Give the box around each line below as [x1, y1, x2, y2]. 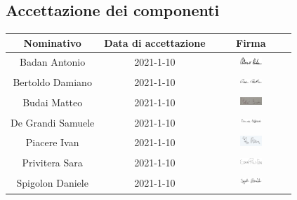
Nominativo [23, 35, 81, 50]
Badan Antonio [20, 55, 86, 69]
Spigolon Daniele [16, 175, 88, 190]
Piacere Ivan [25, 135, 79, 150]
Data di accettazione [104, 35, 206, 50]
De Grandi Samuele [11, 115, 95, 129]
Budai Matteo [22, 94, 83, 109]
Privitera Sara [22, 155, 83, 170]
